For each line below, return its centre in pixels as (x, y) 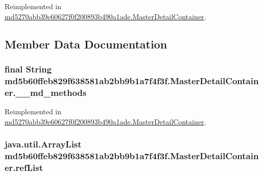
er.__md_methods (46, 92)
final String (28, 69)
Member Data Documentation (86, 44)
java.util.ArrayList (43, 144)
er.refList (24, 167)
